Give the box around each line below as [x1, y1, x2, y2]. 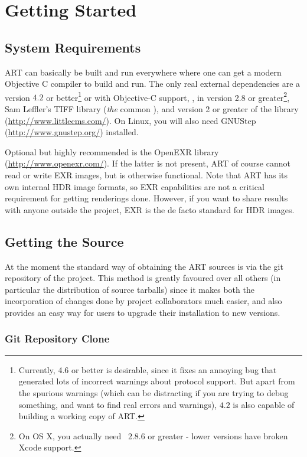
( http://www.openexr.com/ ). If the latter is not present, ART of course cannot [5, 157, 290, 169]
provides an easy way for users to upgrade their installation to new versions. [5, 306, 280, 318]
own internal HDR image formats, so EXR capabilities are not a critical [5, 180, 264, 192]
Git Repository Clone [5, 331, 110, 346]
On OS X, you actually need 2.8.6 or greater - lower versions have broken [18, 429, 288, 442]
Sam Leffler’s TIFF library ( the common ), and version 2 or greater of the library [5, 103, 299, 115]
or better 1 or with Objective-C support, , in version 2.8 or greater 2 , [46, 89, 290, 103]
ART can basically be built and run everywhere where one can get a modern [5, 66, 282, 78]
